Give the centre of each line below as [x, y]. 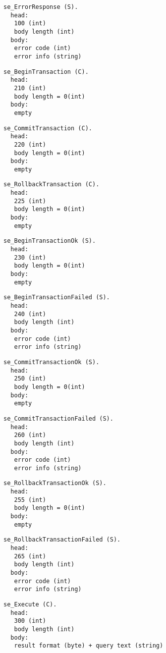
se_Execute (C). [30, 604]
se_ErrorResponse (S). [41, 7]
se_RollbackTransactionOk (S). [55, 483]
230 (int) [30, 257]
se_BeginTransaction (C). [46, 72]
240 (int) [30, 314]
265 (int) [30, 556]
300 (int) [30, 621]
